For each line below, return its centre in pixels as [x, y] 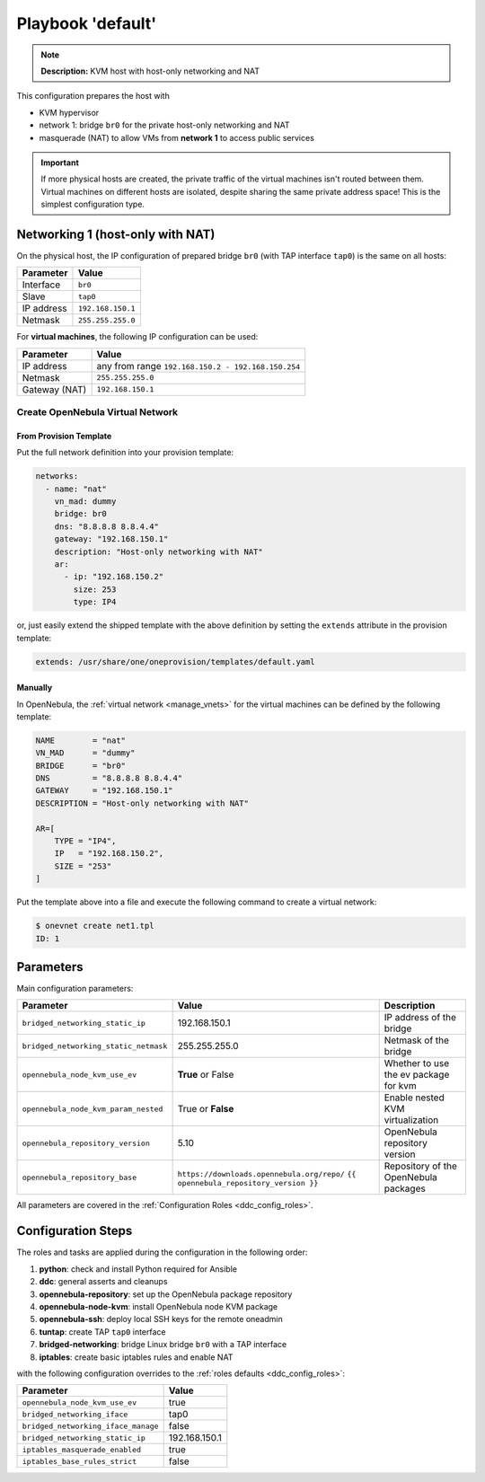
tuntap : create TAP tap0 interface [102, 1332]
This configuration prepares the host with [93, 96]
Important [60, 163]
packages [405, 1188]
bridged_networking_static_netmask [95, 1046]
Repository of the [421, 1166]
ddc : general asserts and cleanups [103, 1282]
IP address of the [420, 1018]
